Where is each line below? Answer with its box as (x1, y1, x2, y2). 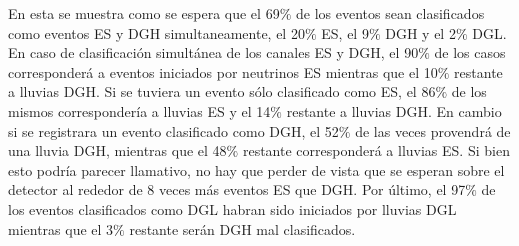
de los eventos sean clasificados (295, 3, 485, 23)
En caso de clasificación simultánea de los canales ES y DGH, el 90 (8, 42, 419, 63)
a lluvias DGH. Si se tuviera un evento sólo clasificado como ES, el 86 (8, 81, 436, 102)
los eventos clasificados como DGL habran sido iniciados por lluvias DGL (8, 198, 457, 219)
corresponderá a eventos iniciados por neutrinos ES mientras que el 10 (8, 61, 438, 82)
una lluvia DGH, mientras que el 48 (8, 140, 227, 161)
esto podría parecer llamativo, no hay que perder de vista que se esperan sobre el (8, 159, 505, 180)
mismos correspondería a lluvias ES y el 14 (8, 100, 271, 121)
